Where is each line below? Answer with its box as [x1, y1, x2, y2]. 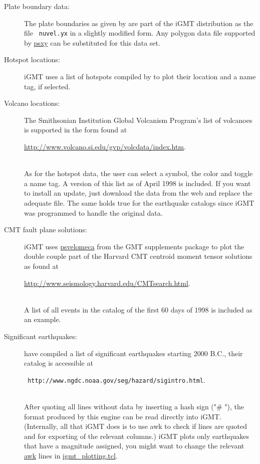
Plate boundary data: [4, 1, 70, 11]
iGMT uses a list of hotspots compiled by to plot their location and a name [24, 71, 256, 82]
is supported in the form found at [24, 124, 127, 135]
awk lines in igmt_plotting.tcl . [24, 450, 118, 460]
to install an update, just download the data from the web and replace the [24, 188, 252, 198]
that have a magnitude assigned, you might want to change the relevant [24, 440, 244, 451]
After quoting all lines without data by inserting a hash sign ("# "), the [24, 401, 244, 411]
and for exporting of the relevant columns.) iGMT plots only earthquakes [24, 430, 249, 441]
